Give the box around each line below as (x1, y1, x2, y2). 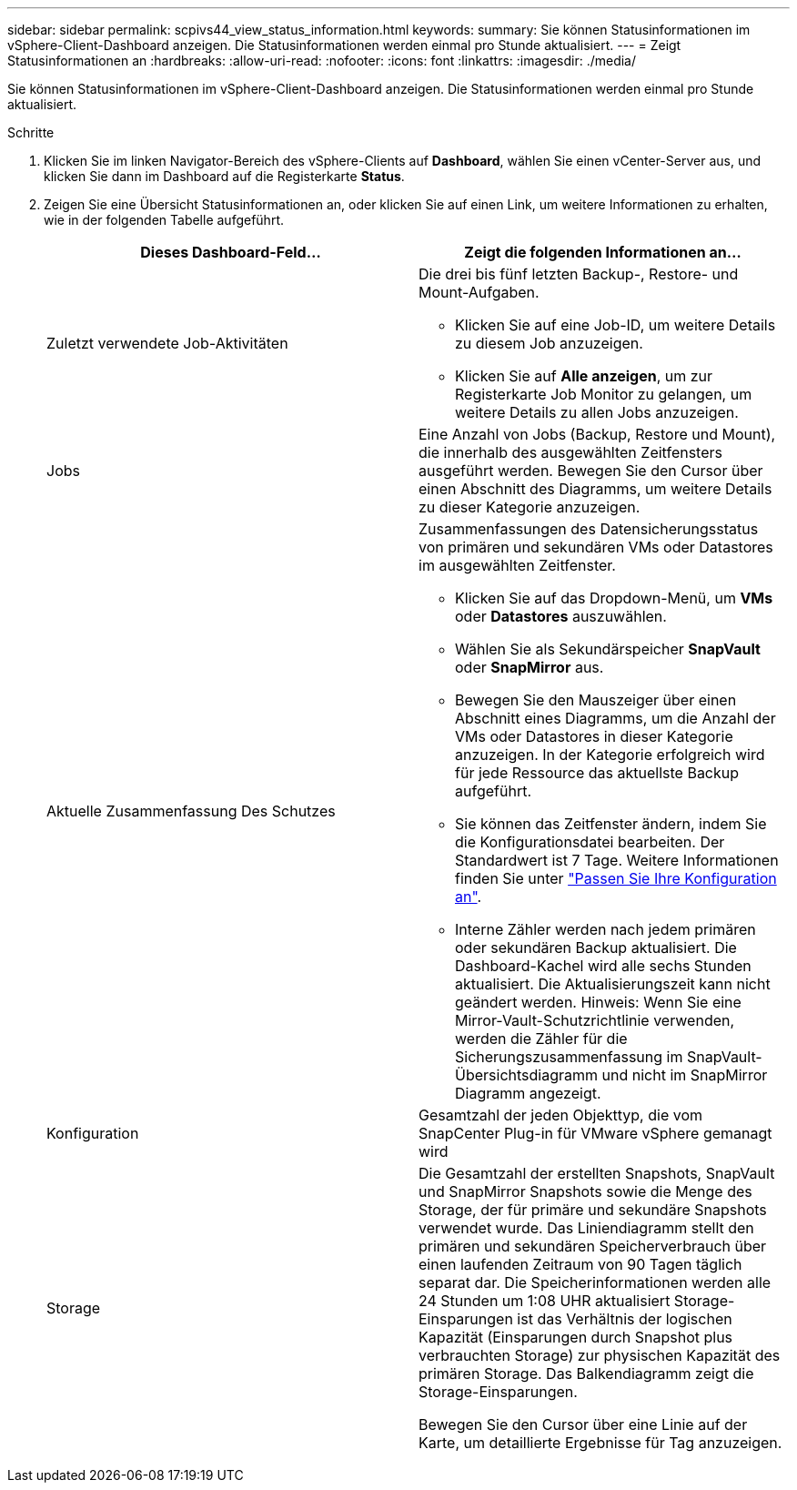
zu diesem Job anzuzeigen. (455, 334, 643, 352)
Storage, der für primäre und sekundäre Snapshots (419, 1201, 767, 1219)
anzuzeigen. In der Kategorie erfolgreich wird (455, 745, 765, 764)
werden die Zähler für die (455, 1029, 628, 1048)
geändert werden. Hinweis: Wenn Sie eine (455, 993, 742, 1011)
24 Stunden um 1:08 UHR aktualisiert (419, 1292, 671, 1310)
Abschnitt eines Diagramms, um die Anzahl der (455, 709, 776, 727)
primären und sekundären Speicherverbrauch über (419, 1237, 767, 1255)
